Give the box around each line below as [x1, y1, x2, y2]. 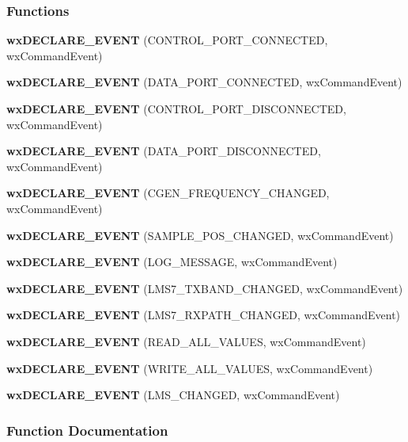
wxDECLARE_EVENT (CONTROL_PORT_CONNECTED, [6, 32, 328, 48]
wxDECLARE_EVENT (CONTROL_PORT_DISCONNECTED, [6, 101, 346, 116]
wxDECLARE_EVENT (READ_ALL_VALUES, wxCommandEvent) [6, 333, 366, 349]
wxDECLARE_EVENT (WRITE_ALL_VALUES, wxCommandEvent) [6, 360, 373, 376]
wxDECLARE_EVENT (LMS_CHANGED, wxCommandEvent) [6, 387, 340, 403]
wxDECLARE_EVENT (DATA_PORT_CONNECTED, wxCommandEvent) [6, 74, 402, 90]
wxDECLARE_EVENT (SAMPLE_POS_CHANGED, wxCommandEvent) [6, 227, 394, 243]
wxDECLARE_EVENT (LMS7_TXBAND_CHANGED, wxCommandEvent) [6, 280, 403, 296]
